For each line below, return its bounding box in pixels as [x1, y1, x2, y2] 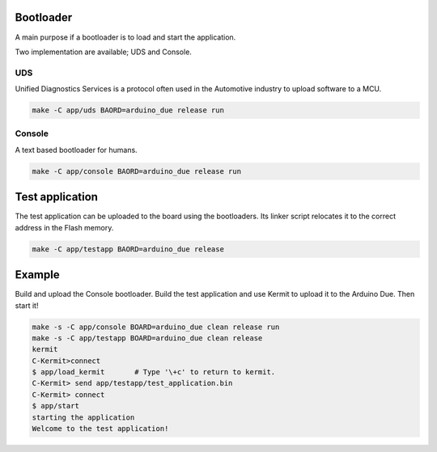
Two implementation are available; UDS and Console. [15, 47, 192, 57]
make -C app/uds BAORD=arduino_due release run [32, 106, 224, 115]
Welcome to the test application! [32, 425, 169, 433]
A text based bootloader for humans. [15, 145, 138, 154]
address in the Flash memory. [15, 222, 114, 232]
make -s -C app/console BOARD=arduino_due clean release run [32, 322, 280, 332]
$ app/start [32, 401, 80, 411]
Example [15, 268, 60, 282]
